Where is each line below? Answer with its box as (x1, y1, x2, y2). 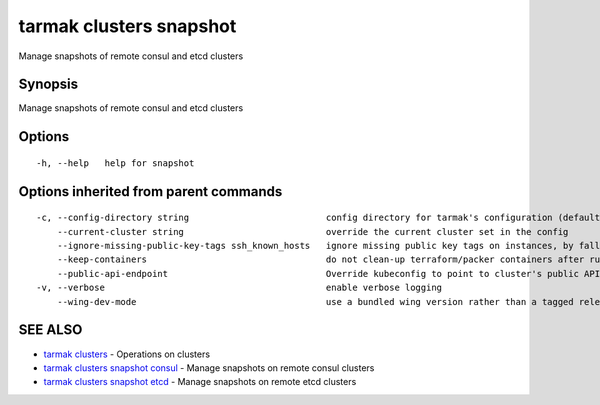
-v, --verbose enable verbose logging (36, 282, 443, 294)
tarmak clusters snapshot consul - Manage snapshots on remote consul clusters (43, 361, 375, 374)
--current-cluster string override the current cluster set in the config (56, 226, 569, 237)
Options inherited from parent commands (18, 183, 283, 200)
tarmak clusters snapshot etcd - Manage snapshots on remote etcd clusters (43, 376, 357, 388)
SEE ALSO (18, 321, 83, 339)
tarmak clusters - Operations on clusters (43, 348, 210, 360)
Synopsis (18, 76, 79, 93)
